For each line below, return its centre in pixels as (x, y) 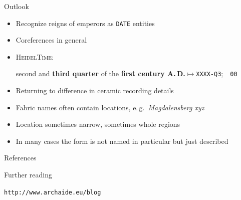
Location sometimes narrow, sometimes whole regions (98, 124)
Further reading (28, 175)
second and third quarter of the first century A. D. (100, 73)
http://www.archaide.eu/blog (53, 192)
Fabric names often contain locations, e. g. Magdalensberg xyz (110, 107)
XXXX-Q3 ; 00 (217, 73)
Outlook (17, 6)
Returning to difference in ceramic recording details (95, 90)
